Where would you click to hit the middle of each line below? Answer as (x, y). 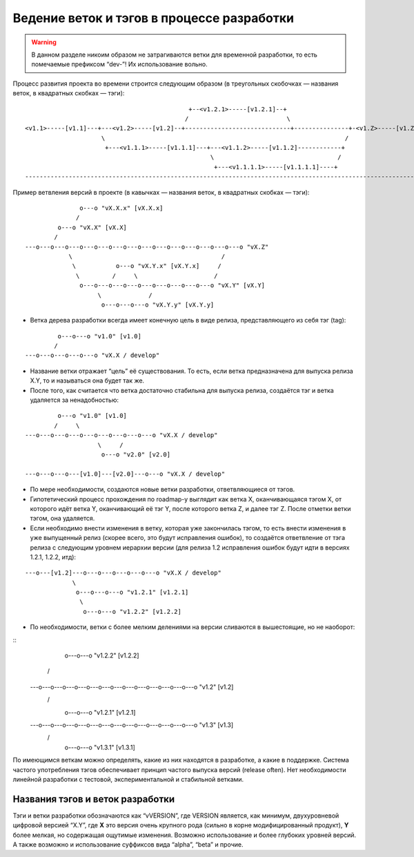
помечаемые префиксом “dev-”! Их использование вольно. (119, 64)
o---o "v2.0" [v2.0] (136, 455)
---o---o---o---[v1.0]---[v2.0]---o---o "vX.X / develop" (125, 474)
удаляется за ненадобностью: (74, 400)
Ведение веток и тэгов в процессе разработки (154, 18)
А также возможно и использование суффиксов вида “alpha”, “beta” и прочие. (128, 845)
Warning (44, 42)
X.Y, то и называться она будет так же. (87, 381)
